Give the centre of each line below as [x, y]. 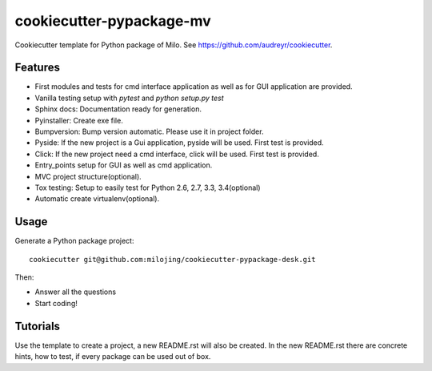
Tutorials [37, 326]
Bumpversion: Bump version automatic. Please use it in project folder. [149, 131]
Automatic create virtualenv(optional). [97, 199]
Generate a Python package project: [74, 241]
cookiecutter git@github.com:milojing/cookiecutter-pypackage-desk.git [172, 259]
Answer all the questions [75, 292]
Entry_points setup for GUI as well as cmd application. [124, 165]
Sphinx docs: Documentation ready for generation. [118, 109]
